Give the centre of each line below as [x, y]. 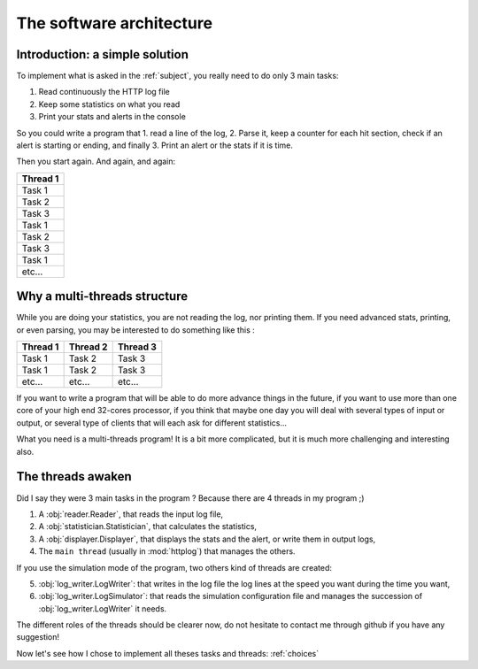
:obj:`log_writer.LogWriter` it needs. [103, 608]
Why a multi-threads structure [102, 296]
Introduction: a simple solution [103, 54]
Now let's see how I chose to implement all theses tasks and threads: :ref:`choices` [167, 653]
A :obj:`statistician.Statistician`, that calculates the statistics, [147, 527]
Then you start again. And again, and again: [96, 161]
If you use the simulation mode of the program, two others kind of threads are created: [174, 567]
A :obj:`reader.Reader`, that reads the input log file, [131, 514]
